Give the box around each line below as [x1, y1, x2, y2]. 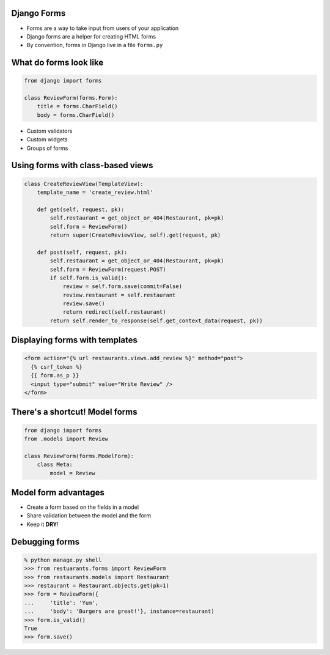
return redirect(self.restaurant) [62, 309, 166, 316]
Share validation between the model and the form [26, 512, 152, 519]
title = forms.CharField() [37, 103, 119, 110]
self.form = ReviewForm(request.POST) [50, 266, 166, 273]
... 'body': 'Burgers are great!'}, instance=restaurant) [24, 608, 215, 615]
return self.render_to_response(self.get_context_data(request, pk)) [50, 317, 263, 324]
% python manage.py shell [24, 557, 102, 563]
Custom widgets [26, 136, 68, 143]
